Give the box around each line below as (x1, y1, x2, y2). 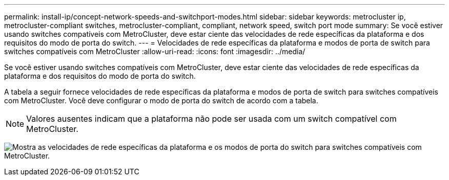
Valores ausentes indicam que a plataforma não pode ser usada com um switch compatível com (26, 114, 397, 124)
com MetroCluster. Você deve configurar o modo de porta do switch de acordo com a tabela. (4, 96, 318, 105)
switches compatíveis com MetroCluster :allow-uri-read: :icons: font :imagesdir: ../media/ (4, 47, 305, 56)
